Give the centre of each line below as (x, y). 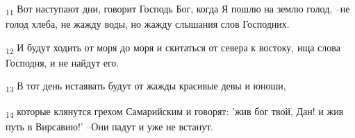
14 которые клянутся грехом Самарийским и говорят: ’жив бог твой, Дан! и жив (175, 112)
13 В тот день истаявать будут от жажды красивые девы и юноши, (146, 87)
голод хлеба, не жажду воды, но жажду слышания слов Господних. (148, 24)
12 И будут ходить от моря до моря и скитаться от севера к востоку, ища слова (173, 48)
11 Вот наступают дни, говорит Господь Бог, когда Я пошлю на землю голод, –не (178, 9)
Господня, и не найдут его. (63, 62)
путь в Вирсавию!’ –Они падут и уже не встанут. (110, 126)
